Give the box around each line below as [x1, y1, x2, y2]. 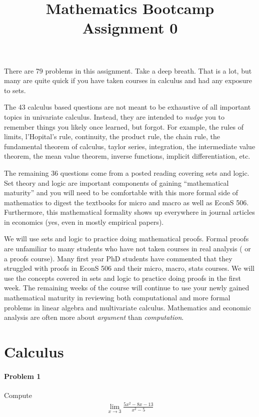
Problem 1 [4, 370, 41, 381]
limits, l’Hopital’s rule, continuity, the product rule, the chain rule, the [4, 131, 220, 142]
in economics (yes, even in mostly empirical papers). [4, 216, 164, 227]
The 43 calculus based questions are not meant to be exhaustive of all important [4, 102, 251, 112]
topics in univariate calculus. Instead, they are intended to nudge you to [4, 111, 224, 122]
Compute [4, 389, 32, 400]
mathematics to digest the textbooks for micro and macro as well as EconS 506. [4, 197, 249, 207]
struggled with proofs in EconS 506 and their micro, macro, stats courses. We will [4, 263, 255, 273]
